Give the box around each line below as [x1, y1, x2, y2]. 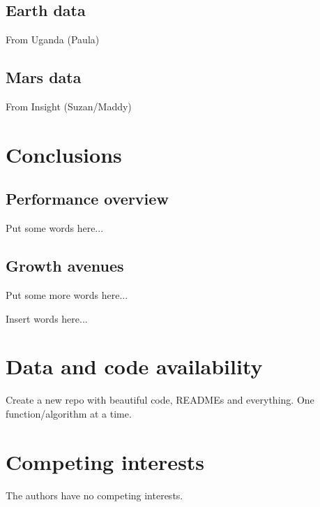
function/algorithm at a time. [6, 406, 132, 420]
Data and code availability [6, 352, 263, 381]
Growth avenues [6, 255, 124, 277]
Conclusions [6, 140, 122, 168]
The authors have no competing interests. [6, 487, 183, 502]
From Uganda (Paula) [6, 32, 100, 47]
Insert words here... [6, 311, 88, 325]
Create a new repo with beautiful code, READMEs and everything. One [6, 392, 314, 407]
